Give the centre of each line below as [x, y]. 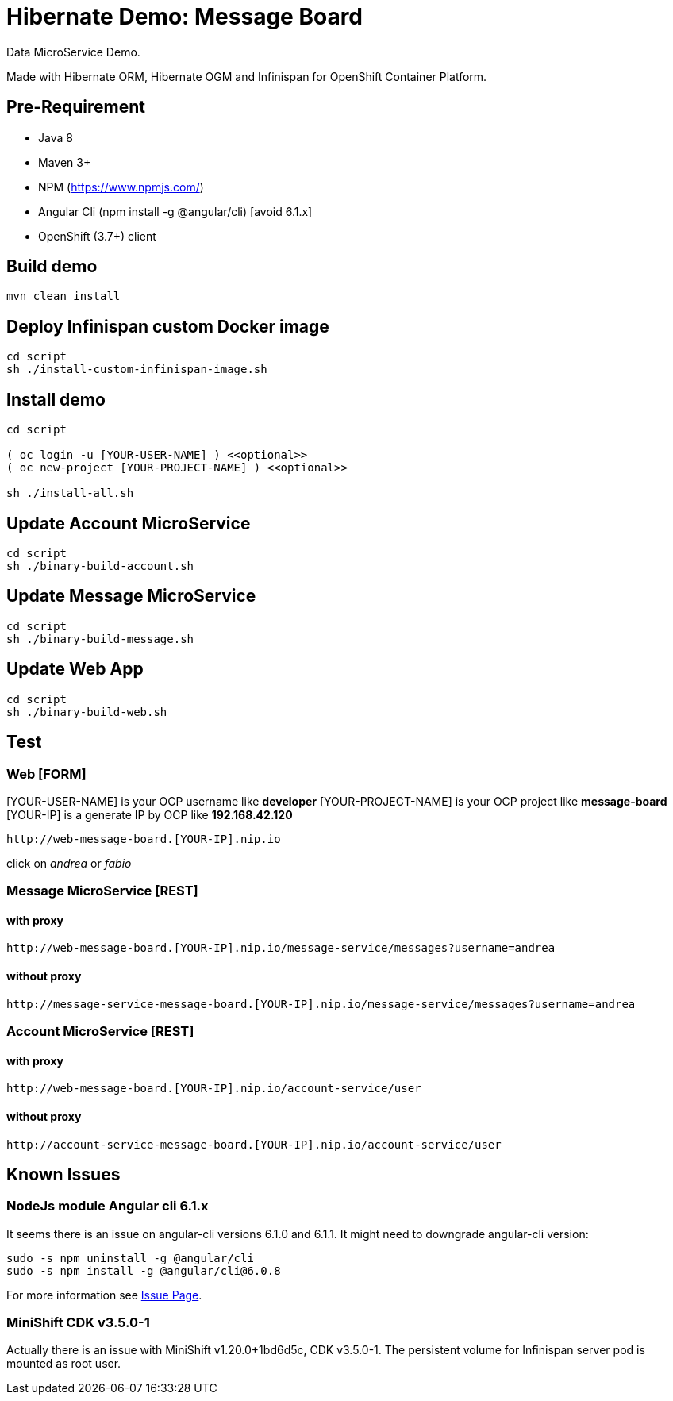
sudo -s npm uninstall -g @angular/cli [130, 1258]
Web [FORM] [46, 774]
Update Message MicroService [131, 596]
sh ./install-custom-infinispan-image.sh [137, 369]
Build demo [52, 267]
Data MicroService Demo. [73, 52]
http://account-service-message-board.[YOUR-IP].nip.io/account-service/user [254, 1144]
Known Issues [63, 1174]
